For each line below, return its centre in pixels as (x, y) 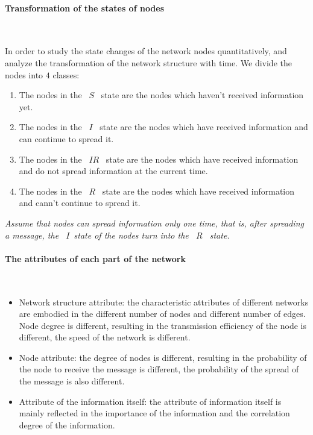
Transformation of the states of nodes (85, 8)
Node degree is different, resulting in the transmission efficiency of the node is (163, 325)
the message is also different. (72, 381)
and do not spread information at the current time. (113, 171)
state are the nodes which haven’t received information (202, 95)
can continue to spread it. (66, 138)
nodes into (24, 74)
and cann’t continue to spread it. (80, 203)
